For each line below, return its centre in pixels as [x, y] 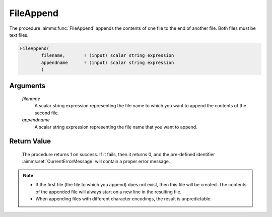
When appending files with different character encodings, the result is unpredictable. [123, 199]
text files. [19, 35]
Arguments [27, 86]
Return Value [30, 141]
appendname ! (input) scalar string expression [108, 62]
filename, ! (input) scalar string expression [108, 56]
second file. [47, 113]
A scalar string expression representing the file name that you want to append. [116, 127]
